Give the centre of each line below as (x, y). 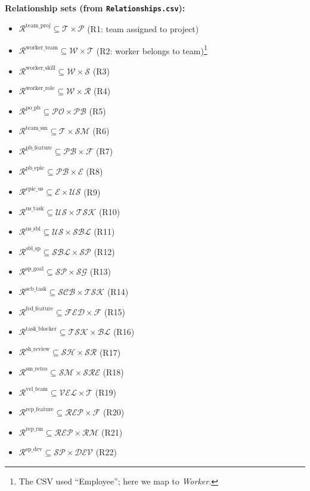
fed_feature (40, 309)
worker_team (42, 47)
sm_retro (37, 369)
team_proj (38, 25)
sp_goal (35, 268)
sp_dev (34, 449)
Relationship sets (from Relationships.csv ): (95, 8)
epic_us (35, 189)
